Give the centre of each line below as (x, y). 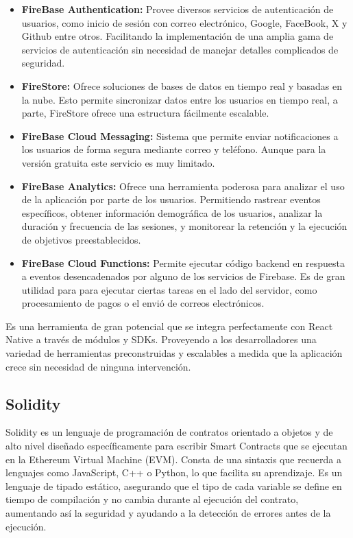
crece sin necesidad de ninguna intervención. (98, 366)
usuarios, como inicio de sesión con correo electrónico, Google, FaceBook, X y (184, 22)
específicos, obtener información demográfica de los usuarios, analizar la (172, 212)
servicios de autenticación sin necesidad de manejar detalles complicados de (180, 49)
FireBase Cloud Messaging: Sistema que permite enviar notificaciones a (180, 136)
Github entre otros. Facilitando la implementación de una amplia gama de (178, 36)
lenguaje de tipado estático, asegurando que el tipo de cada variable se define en (174, 486)
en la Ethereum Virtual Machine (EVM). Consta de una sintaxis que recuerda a (174, 459)
